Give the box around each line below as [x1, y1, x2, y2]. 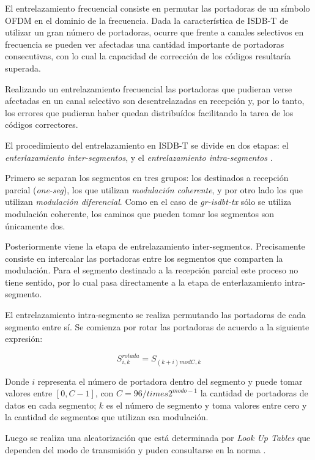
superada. [5, 61, 41, 74]
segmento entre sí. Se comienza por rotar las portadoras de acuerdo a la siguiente [5, 320, 309, 333]
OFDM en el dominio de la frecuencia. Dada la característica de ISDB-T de [5, 13, 289, 26]
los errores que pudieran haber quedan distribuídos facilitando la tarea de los [5, 106, 294, 119]
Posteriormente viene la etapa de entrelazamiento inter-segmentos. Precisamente [5, 240, 305, 253]
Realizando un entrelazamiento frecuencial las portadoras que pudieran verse [5, 82, 292, 95]
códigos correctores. [5, 118, 78, 131]
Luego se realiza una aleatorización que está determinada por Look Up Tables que [5, 431, 311, 443]
